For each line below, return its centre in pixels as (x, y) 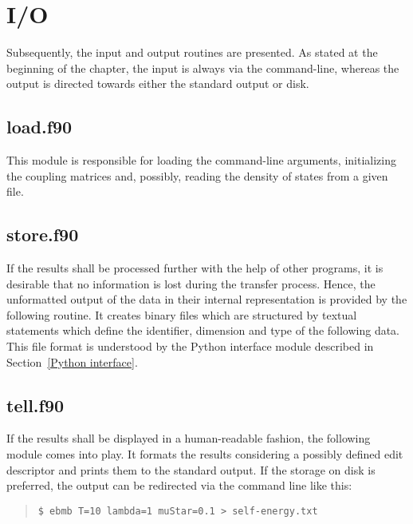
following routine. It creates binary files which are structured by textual (182, 314)
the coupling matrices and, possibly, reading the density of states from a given (197, 175)
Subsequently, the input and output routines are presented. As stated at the (192, 52)
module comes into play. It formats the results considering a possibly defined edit (205, 454)
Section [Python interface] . (72, 361)
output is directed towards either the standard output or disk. (158, 83)
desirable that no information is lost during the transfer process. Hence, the (191, 283)
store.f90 (43, 234)
